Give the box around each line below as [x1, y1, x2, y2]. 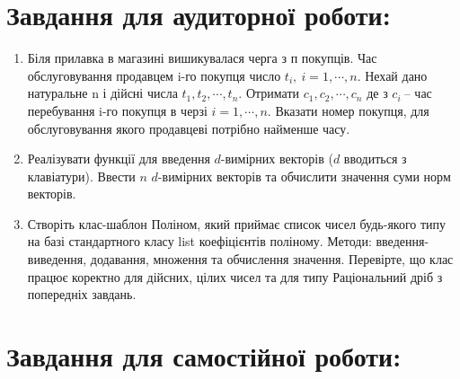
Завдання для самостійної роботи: [6, 338, 402, 375]
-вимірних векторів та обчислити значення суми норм [157, 166, 451, 185]
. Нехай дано [357, 66, 428, 84]
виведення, [27, 250, 87, 269]
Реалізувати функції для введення [27, 149, 210, 168]
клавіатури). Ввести [27, 166, 136, 185]
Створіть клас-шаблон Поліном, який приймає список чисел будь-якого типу [27, 214, 447, 233]
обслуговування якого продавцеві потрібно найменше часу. [27, 119, 350, 137]
